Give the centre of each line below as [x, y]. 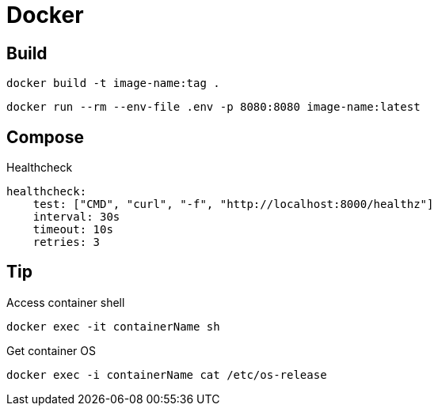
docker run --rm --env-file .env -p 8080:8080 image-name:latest [213, 107]
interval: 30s [76, 217]
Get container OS [51, 350]
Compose [45, 137]
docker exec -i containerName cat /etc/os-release [167, 374]
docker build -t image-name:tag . [113, 83]
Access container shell [66, 302]
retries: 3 [67, 242]
